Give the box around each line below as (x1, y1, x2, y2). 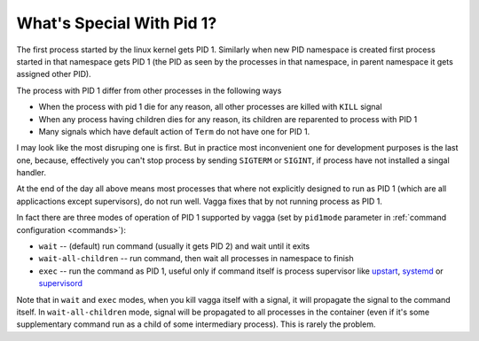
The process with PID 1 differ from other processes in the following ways (16, 85, 282, 96)
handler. (16, 167, 46, 178)
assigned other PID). (16, 69, 92, 80)
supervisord (38, 278, 83, 289)
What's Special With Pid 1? (16, 13, 217, 33)
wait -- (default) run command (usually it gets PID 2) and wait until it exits (38, 241, 310, 252)
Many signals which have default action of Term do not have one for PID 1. (38, 126, 310, 136)
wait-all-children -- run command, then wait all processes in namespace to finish (38, 253, 354, 264)
